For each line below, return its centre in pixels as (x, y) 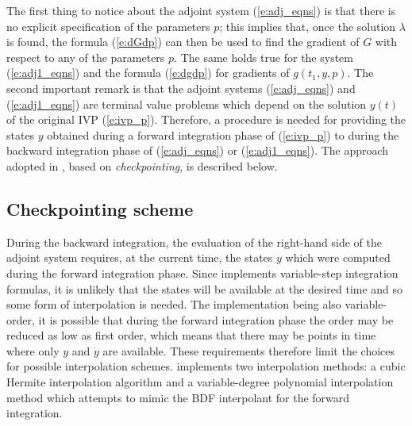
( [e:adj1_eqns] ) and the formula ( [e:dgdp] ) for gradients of (148, 73)
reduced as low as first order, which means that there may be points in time (191, 335)
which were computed (338, 257)
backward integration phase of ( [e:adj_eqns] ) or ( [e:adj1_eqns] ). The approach (198, 150)
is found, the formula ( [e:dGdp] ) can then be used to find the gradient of (183, 42)
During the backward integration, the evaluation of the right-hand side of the (194, 242)
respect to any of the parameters (86, 57)
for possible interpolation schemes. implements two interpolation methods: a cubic (206, 366)
